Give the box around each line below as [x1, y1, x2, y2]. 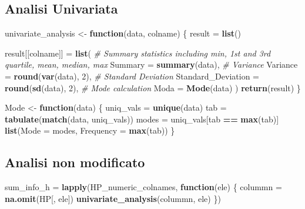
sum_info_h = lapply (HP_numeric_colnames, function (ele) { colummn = [5, 181, 282, 193]
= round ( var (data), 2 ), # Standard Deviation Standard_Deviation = [5, 69, 259, 82]
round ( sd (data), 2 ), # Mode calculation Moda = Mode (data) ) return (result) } [5, 81, 301, 94]
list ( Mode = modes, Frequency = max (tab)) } [5, 124, 175, 137]
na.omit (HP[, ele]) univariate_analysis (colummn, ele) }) [5, 192, 221, 204]
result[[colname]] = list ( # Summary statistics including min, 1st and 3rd [5, 47, 271, 59]
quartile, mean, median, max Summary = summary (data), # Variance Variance [5, 58, 298, 71]
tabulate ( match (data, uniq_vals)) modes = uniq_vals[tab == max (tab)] [5, 112, 279, 125]
